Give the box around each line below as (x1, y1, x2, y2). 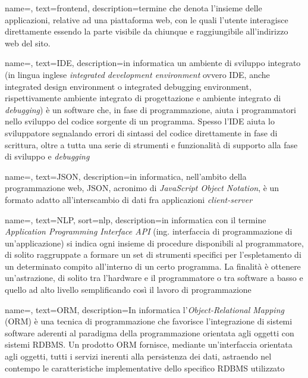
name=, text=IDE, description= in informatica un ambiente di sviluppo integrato (5, 57, 301, 69)
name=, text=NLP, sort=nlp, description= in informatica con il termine (5, 213, 266, 226)
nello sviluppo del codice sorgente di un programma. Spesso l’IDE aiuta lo (5, 115, 275, 127)
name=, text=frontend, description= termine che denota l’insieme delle (5, 2, 262, 14)
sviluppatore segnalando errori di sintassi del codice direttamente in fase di (5, 126, 278, 139)
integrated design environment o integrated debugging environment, (5, 80, 252, 92)
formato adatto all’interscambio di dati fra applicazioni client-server (5, 193, 253, 205)
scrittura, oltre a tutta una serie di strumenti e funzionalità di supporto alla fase (5, 138, 298, 151)
